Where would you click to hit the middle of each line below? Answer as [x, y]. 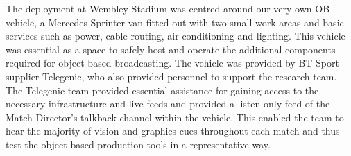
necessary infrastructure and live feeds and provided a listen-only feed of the [168, 104]
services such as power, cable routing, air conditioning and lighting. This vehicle [175, 36]
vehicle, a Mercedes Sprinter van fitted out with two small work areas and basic [175, 22]
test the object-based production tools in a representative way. [138, 144]
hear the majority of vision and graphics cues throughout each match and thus [173, 131]
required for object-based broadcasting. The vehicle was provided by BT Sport [172, 63]
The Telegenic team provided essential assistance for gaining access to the [162, 90]
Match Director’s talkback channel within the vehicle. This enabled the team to [175, 117]
